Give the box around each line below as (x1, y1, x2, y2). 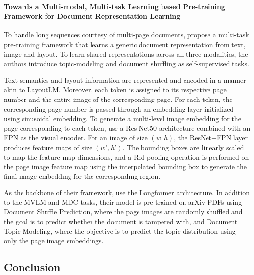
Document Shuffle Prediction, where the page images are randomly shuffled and (4, 206, 243, 217)
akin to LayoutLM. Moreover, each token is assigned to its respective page (4, 84, 227, 95)
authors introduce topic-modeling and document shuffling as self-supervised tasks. (4, 58, 249, 69)
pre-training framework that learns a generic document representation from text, (4, 39, 246, 49)
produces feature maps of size (4, 142, 92, 152)
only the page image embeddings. (4, 235, 104, 246)
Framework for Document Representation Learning (4, 11, 181, 21)
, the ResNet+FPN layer (174, 132, 248, 143)
